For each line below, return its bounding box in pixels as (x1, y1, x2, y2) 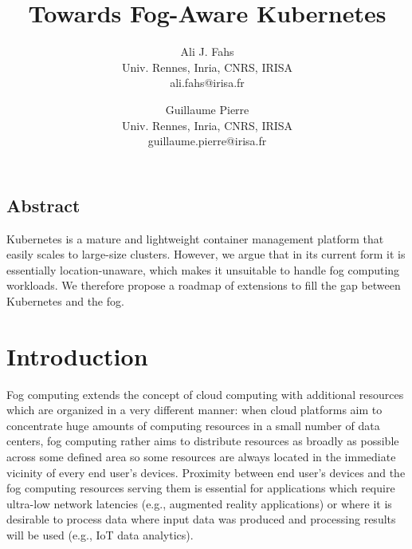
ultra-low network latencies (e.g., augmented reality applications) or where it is (6, 495, 392, 511)
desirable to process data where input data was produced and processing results (6, 511, 396, 527)
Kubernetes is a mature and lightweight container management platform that (6, 230, 384, 247)
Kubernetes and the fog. (6, 292, 124, 309)
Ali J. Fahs (180, 43, 234, 60)
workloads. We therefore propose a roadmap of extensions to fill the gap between (6, 277, 401, 294)
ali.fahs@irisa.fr (170, 74, 245, 91)
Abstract (6, 192, 80, 217)
